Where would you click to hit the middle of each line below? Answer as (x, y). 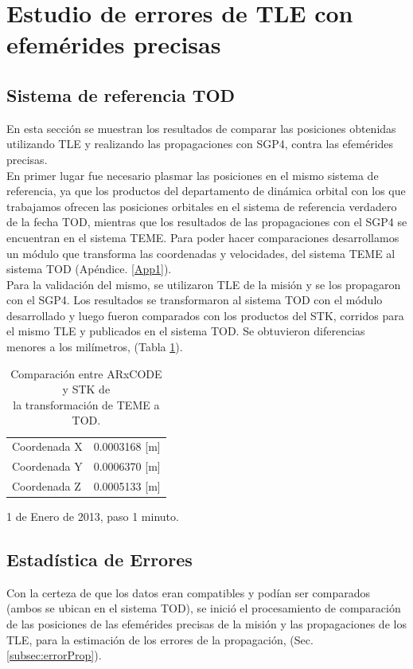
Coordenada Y (47, 466)
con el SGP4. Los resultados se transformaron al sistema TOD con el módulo (195, 300)
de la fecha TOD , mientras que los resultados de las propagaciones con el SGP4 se (207, 222)
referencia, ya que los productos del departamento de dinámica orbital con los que (206, 191)
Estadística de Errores (99, 559)
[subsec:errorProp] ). (54, 655)
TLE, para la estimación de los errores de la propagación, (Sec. (160, 639)
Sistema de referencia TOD (121, 94)
